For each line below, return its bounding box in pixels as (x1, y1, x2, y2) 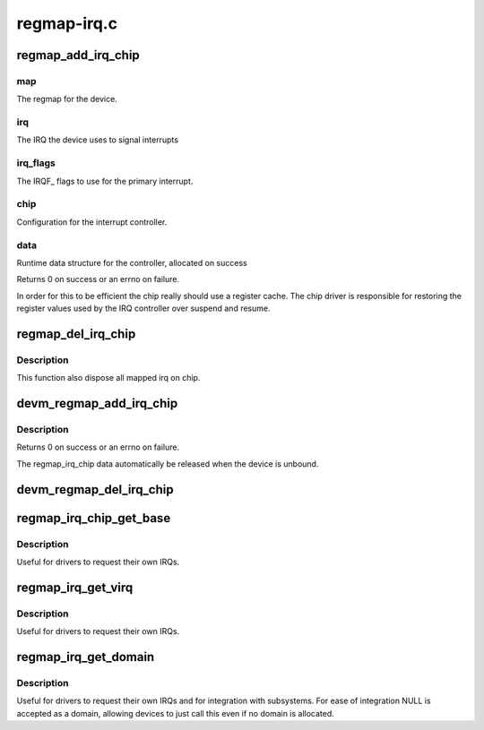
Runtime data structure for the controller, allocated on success (16, 257, 247, 268)
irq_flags (16, 157, 56, 169)
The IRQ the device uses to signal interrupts (16, 134, 179, 145)
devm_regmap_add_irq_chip (16, 396, 178, 411)
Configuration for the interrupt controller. (16, 216, 168, 228)
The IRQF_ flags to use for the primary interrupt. (16, 176, 194, 186)
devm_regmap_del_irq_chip (16, 482, 174, 497)
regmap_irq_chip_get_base (16, 511, 171, 526)
